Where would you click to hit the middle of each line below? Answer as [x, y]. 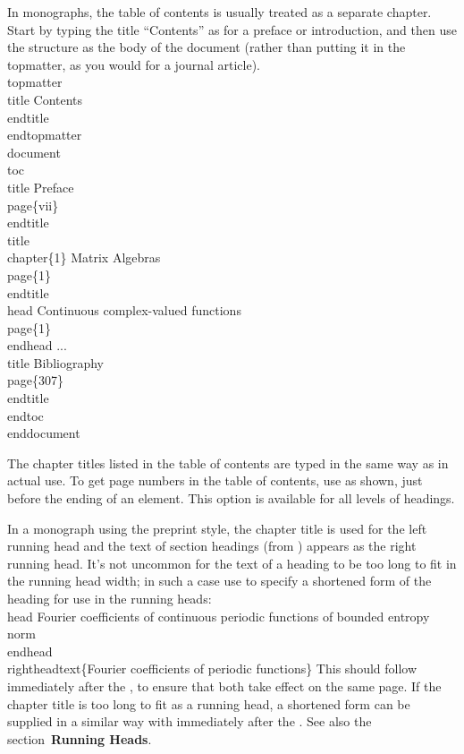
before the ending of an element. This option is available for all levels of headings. [231, 498]
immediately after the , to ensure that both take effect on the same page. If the [224, 685]
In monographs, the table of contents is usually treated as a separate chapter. [219, 12]
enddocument [44, 433]
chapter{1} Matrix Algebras [84, 257]
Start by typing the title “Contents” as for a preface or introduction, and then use [232, 29]
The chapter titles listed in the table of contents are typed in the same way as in [228, 463]
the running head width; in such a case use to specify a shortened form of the [219, 581]
